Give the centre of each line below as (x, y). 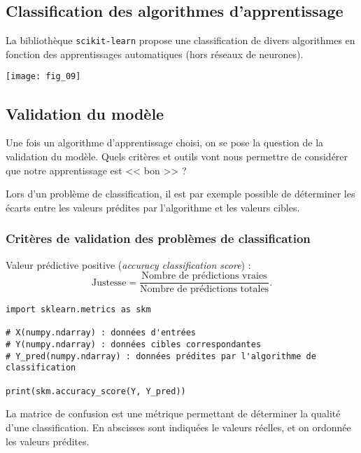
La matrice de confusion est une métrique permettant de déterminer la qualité (173, 413)
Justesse (109, 283)
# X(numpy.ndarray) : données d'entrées (101, 333)
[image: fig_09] (43, 77)
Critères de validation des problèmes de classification (158, 238)
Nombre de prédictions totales (205, 290)
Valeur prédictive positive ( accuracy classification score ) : (128, 264)
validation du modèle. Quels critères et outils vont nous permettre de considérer (177, 156)
